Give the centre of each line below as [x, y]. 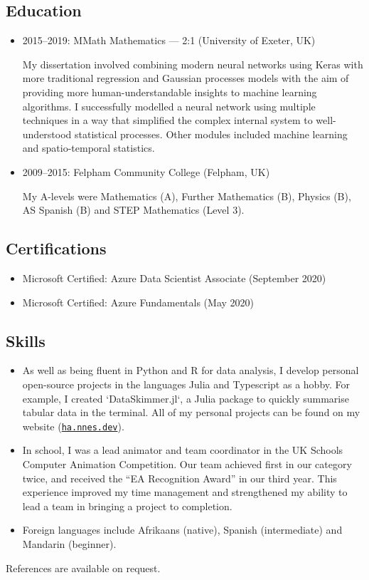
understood [47, 134]
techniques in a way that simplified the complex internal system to [167, 120]
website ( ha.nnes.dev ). [73, 426]
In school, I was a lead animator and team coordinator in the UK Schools [183, 450]
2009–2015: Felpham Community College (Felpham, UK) [146, 171]
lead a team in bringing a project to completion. [127, 506]
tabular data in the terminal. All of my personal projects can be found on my [191, 412]
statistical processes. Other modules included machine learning [211, 134]
